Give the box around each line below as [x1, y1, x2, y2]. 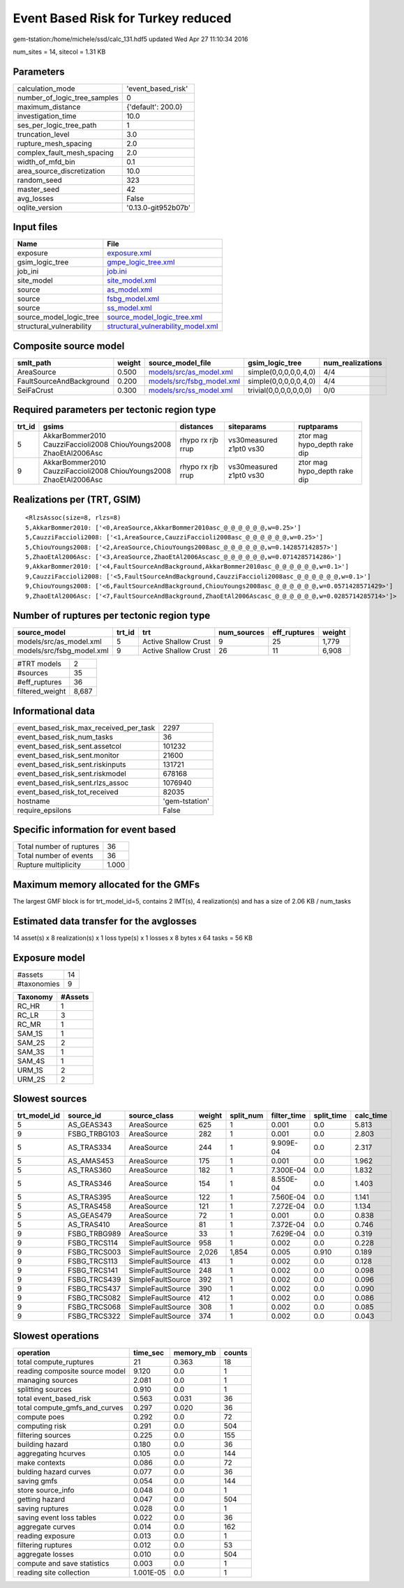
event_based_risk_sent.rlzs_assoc [17, 778, 129, 788]
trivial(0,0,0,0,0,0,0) [248, 385, 312, 395]
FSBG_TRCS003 [67, 1248, 121, 1257]
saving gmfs [17, 1476, 58, 1485]
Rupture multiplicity [17, 860, 82, 870]
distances [179, 422, 214, 432]
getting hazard [17, 1494, 66, 1504]
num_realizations [323, 358, 382, 368]
